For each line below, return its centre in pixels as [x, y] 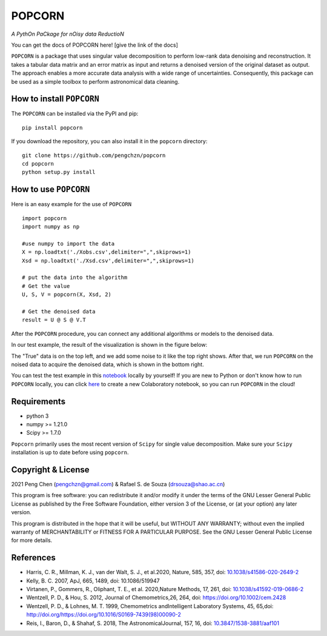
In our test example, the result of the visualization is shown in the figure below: [109, 345]
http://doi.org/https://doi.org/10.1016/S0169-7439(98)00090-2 [104, 615]
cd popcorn [38, 163]
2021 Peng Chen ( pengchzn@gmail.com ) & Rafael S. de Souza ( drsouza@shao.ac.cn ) [118, 484]
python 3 [38, 416]
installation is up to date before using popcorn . [70, 452]
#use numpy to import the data [68, 243]
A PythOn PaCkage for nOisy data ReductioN [68, 34]
